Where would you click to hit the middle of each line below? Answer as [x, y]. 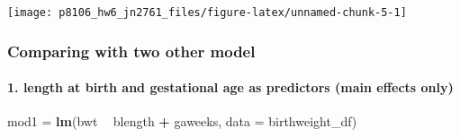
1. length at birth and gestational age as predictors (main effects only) [230, 87]
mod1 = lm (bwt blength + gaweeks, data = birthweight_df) [182, 121]
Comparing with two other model [131, 51]
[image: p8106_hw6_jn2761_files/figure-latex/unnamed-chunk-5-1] [207, 13]
